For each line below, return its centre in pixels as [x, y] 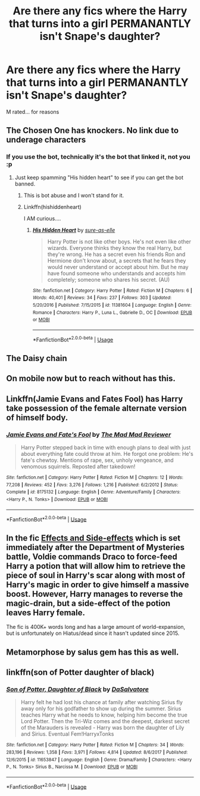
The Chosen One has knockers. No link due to [93, 130]
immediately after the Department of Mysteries [96, 547]
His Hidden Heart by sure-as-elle [74, 230]
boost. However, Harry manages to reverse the [95, 594]
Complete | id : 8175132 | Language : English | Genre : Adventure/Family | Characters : [93, 492]
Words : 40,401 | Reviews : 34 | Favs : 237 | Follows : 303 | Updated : [102, 298]
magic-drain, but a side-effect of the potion [88, 603]
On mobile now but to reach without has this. [91, 379]
